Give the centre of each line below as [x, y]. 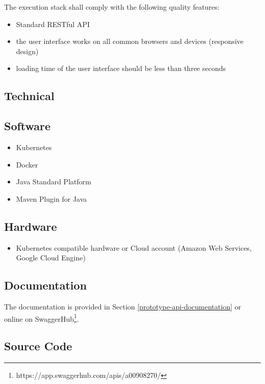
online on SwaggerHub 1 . [42, 318]
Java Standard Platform [54, 182]
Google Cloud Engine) [51, 258]
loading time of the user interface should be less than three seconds [121, 68]
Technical [29, 96]
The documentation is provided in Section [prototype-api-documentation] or [123, 306]
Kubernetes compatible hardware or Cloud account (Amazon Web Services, [134, 247]
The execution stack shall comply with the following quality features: [112, 7]
